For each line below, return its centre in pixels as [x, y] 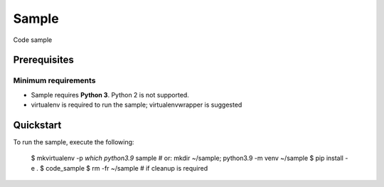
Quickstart [37, 125]
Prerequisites [43, 60]
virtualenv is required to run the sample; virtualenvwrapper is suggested [137, 105]
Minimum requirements [54, 80]
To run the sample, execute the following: [74, 142]
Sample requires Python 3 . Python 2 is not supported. [110, 95]
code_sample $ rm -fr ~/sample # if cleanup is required [127, 168]
